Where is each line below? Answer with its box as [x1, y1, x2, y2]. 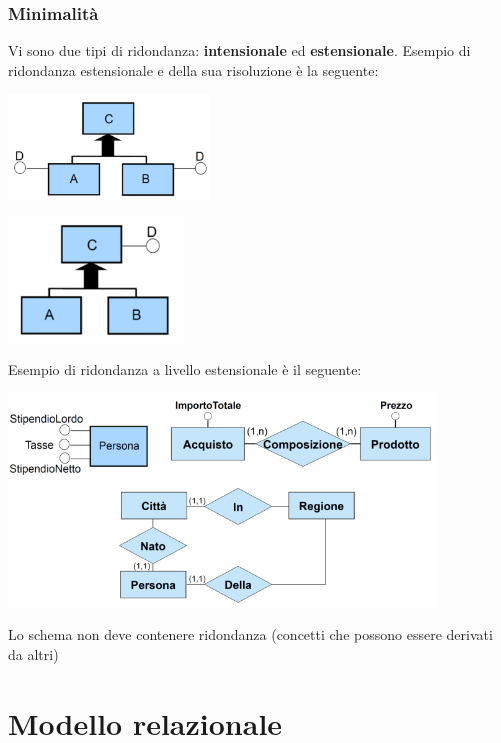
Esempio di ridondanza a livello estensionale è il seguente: [8, 359, 362, 380]
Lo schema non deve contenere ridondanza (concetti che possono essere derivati [8, 624, 493, 645]
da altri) [8, 644, 59, 665]
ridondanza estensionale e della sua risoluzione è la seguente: [8, 59, 379, 80]
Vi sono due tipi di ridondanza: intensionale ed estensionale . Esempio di [8, 40, 471, 61]
